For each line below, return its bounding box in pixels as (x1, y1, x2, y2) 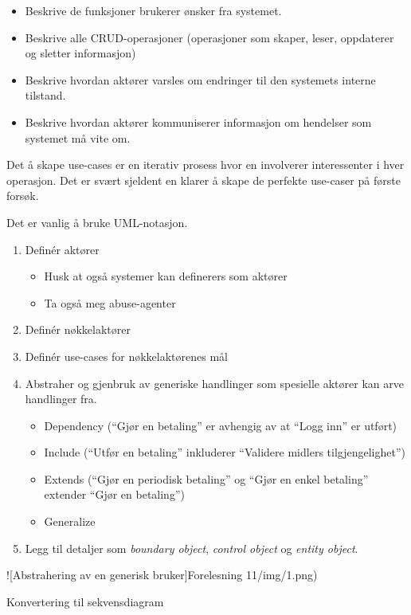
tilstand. (25, 87, 66, 104)
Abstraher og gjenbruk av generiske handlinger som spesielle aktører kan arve (25, 374, 404, 391)
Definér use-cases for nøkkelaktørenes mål (25, 347, 228, 364)
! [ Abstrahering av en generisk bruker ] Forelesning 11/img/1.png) (6, 566, 318, 583)
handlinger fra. (25, 390, 97, 407)
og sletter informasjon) (25, 45, 136, 61)
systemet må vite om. (25, 129, 131, 146)
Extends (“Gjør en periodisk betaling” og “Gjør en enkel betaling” (44, 470, 369, 487)
